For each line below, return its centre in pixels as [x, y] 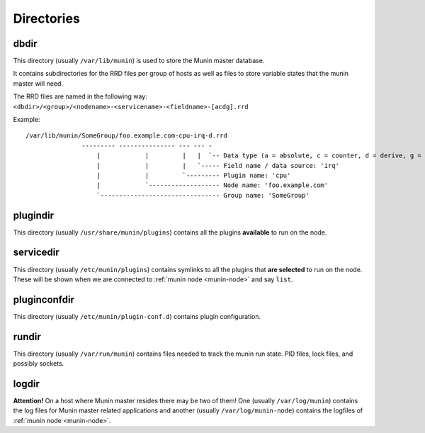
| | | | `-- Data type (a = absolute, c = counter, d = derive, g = [259, 156]
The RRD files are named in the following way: [80, 96]
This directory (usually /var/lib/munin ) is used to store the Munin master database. [139, 61]
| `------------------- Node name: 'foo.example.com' [212, 185]
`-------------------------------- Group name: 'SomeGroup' [203, 195]
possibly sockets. [39, 364]
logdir [27, 384]
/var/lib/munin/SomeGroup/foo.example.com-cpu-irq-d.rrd [127, 136]
